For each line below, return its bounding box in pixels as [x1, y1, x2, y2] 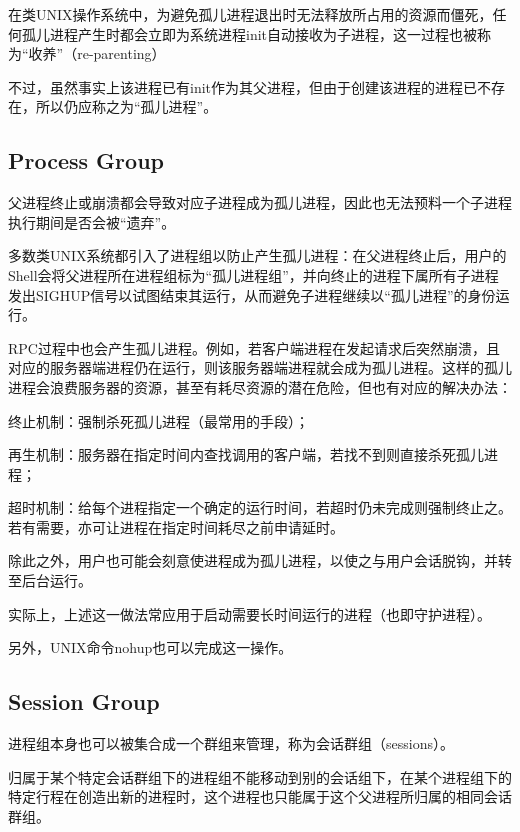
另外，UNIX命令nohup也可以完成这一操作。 [8, 637, 293, 658]
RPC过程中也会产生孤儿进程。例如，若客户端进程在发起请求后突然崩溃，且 [8, 337, 500, 358]
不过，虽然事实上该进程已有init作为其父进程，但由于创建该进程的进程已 [8, 76, 478, 97]
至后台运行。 [8, 570, 92, 591]
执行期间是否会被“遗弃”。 [8, 211, 176, 232]
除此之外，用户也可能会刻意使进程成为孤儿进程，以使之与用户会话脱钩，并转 [8, 550, 512, 571]
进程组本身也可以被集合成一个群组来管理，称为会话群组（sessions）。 [8, 733, 454, 754]
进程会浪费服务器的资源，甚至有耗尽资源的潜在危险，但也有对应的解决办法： [8, 376, 512, 397]
